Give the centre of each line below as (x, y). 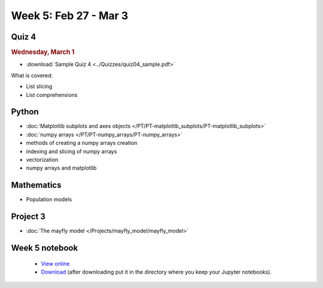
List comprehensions (52, 95)
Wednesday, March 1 (43, 52)
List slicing (39, 86)
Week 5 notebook (45, 248)
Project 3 (28, 216)
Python (25, 112)
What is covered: (32, 75)
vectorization (42, 159)
